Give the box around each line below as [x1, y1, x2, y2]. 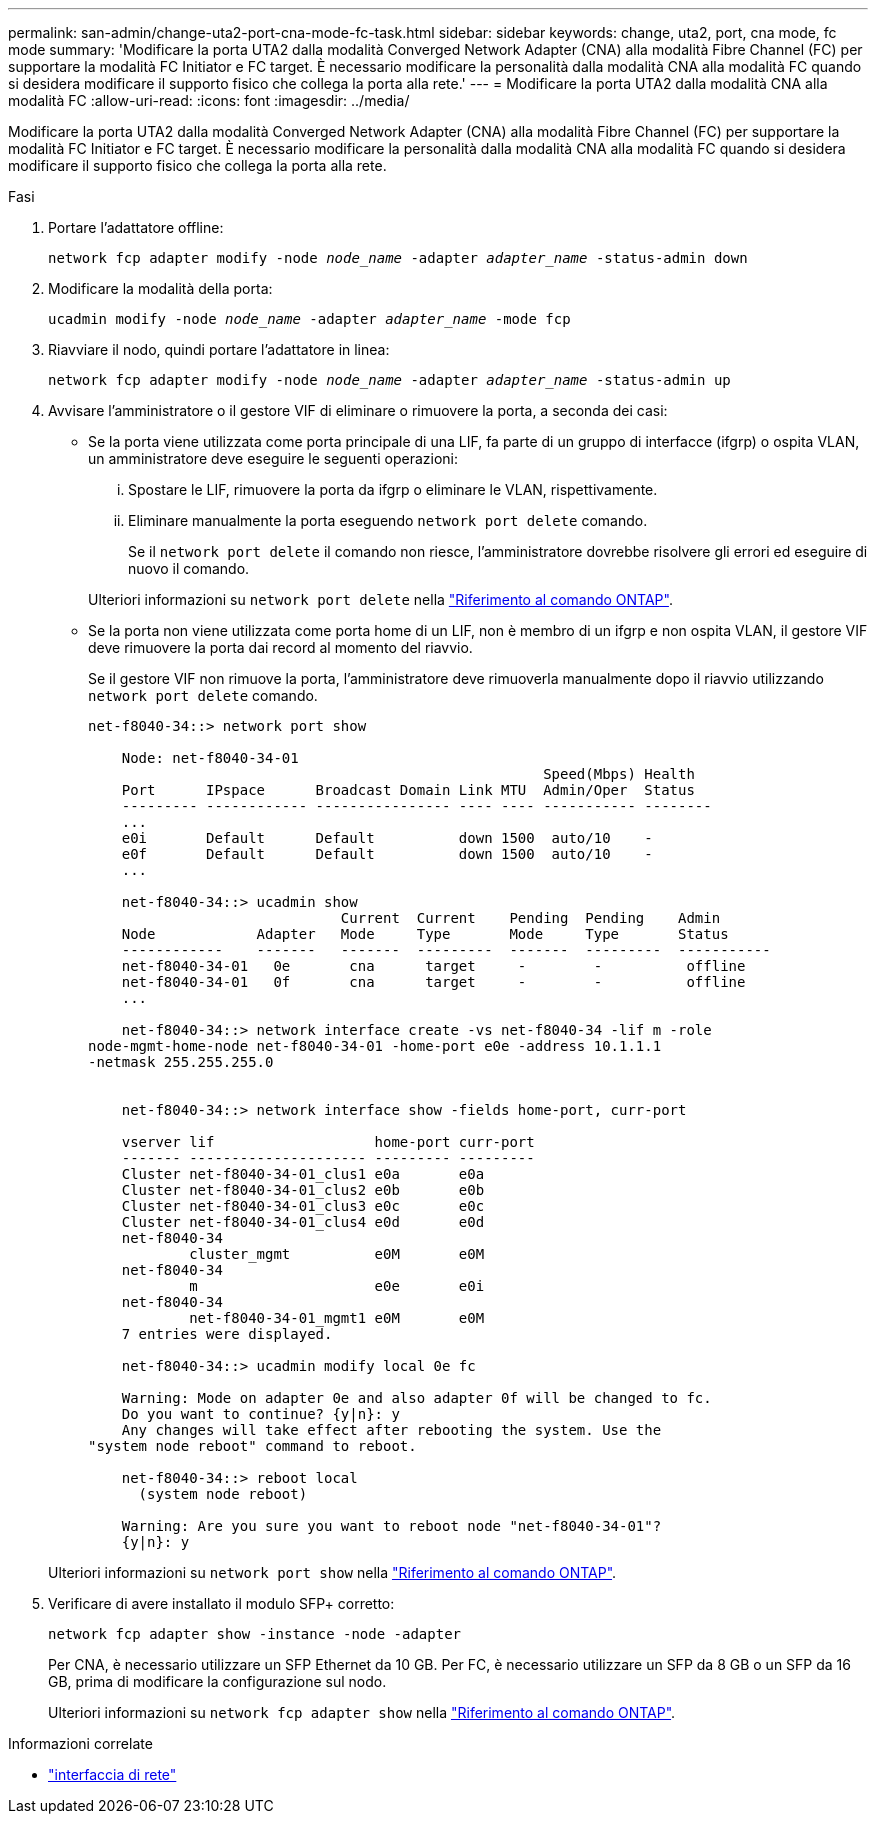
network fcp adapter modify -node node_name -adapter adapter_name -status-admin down [48, 250, 748, 266]
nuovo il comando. [128, 560, 250, 577]
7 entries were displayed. [121, 1326, 333, 1342]
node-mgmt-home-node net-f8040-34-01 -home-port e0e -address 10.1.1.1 [88, 1038, 662, 1054]
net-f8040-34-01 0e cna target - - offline [121, 958, 746, 974]
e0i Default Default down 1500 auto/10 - [121, 830, 653, 846]
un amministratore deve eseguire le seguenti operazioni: [88, 450, 458, 467]
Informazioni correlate [8, 1735, 153, 1752]
